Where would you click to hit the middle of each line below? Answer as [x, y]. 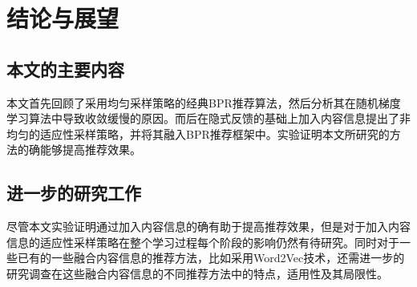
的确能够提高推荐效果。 [79, 150]
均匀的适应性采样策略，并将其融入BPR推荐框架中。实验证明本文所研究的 [198, 133]
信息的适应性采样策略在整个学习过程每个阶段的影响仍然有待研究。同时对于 [203, 242]
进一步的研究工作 [74, 193]
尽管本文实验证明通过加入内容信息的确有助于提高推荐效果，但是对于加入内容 [208, 226]
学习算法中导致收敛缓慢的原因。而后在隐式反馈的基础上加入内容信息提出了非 [208, 118]
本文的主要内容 [65, 69]
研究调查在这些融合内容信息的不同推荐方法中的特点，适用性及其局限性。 [197, 273]
